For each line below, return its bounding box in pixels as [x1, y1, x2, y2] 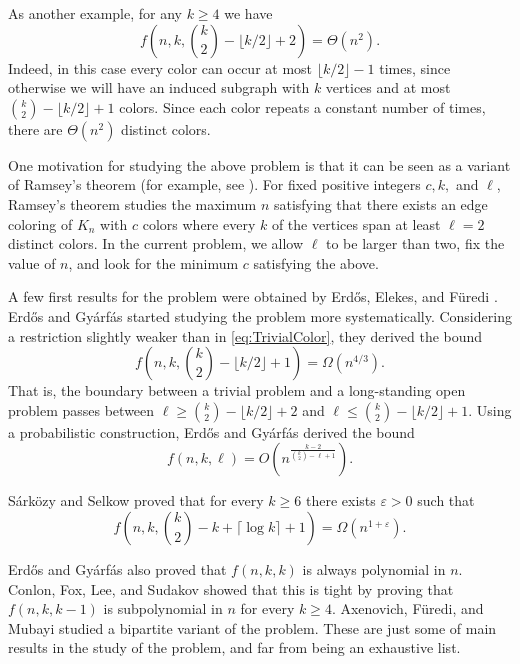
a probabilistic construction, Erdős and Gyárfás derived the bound [8, 421, 415, 442]
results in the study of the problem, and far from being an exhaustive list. [8, 637, 461, 658]
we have [224, 3, 273, 23]
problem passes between [8, 399, 155, 420]
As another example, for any [8, 3, 182, 23]
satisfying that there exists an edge [273, 193, 488, 214]
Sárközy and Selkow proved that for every [8, 490, 264, 511]
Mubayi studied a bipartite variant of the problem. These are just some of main [8, 617, 497, 638]
